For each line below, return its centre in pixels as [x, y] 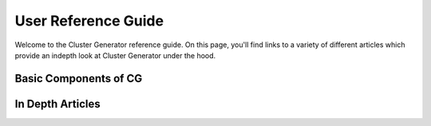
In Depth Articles [57, 104]
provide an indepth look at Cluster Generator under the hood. [115, 55]
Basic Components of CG [79, 79]
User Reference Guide [89, 21]
